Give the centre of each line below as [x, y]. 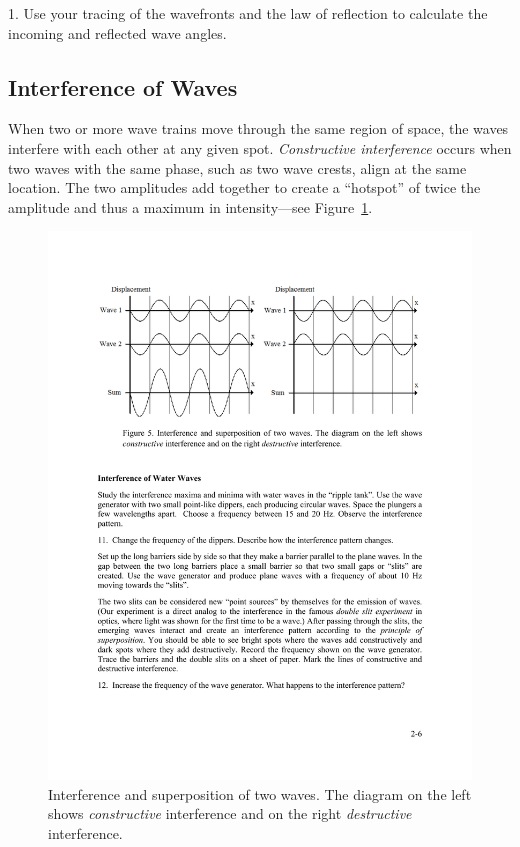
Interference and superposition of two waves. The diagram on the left [260, 793]
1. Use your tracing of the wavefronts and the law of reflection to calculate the [248, 13]
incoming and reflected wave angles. [117, 32]
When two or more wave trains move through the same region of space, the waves [258, 128]
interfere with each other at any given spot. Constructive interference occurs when [260, 147]
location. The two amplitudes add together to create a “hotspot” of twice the [244, 187]
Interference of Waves [123, 86]
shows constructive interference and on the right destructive [230, 813]
